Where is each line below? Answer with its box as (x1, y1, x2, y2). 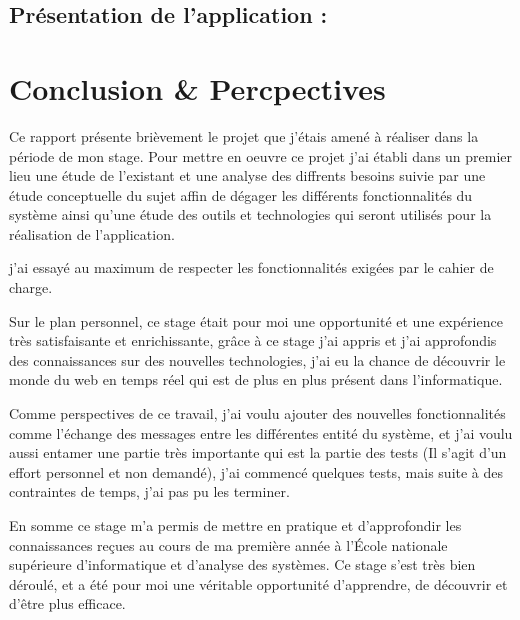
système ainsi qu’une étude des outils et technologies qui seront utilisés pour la (9, 204, 492, 225)
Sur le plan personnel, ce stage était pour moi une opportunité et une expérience (9, 310, 503, 331)
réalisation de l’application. (9, 223, 175, 244)
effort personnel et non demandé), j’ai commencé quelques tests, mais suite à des (9, 461, 504, 482)
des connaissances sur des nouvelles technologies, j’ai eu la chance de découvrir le (9, 349, 506, 370)
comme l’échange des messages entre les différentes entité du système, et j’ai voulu (9, 422, 513, 443)
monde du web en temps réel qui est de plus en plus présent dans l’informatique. (9, 369, 503, 390)
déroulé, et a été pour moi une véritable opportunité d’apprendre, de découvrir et (9, 573, 508, 594)
